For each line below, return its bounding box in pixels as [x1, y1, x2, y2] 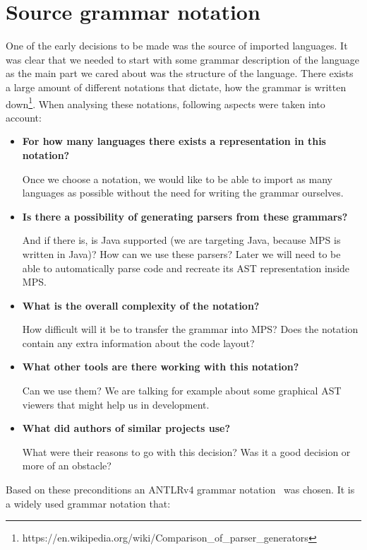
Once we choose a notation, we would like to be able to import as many [22, 171, 332, 186]
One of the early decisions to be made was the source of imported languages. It [6, 38, 348, 53]
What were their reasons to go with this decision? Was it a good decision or [22, 444, 351, 459]
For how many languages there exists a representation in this [22, 134, 326, 148]
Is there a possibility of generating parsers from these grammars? [22, 209, 348, 223]
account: [6, 110, 42, 124]
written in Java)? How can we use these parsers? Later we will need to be [22, 246, 341, 261]
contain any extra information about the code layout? [22, 335, 255, 350]
